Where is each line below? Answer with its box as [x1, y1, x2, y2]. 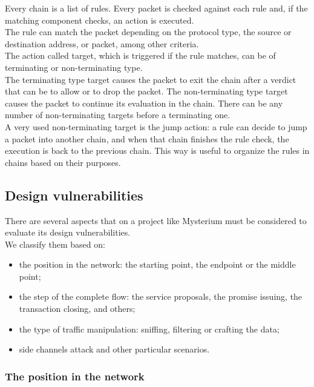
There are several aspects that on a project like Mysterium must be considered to [5, 214, 307, 227]
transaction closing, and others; [19, 302, 136, 315]
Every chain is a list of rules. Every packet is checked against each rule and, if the [5, 2, 308, 14]
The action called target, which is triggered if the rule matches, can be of [5, 49, 276, 62]
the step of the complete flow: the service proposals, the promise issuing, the [19, 290, 303, 303]
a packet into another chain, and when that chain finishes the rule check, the [5, 132, 289, 145]
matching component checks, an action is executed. [5, 13, 194, 26]
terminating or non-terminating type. [5, 61, 143, 73]
